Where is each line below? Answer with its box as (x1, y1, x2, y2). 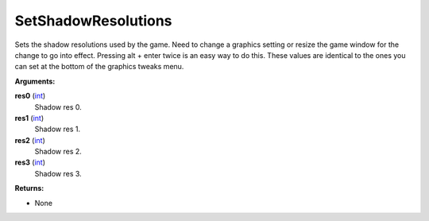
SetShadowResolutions (14, 12, 172, 29)
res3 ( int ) (14, 157, 45, 167)
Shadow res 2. (34, 147, 83, 157)
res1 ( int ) (14, 113, 44, 122)
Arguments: (14, 76, 56, 86)
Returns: (14, 184, 44, 193)
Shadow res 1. (34, 124, 81, 134)
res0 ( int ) (14, 91, 46, 101)
